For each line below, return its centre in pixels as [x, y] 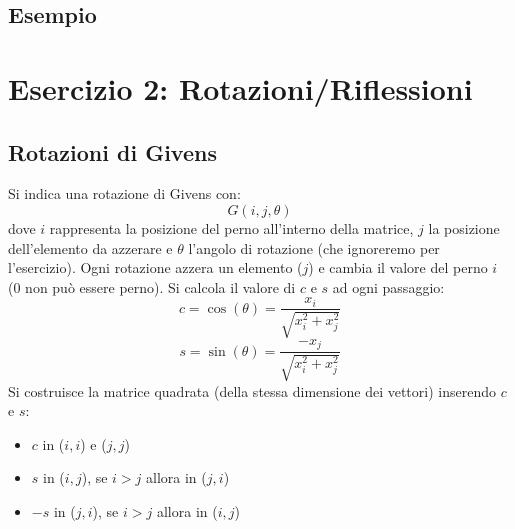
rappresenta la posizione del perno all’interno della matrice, [231, 227]
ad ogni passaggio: [388, 286]
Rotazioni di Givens [112, 151]
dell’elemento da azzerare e [90, 247]
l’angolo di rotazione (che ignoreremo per [314, 247]
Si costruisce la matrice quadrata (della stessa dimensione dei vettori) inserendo [252, 390]
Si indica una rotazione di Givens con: [124, 193]
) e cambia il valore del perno [398, 267]
